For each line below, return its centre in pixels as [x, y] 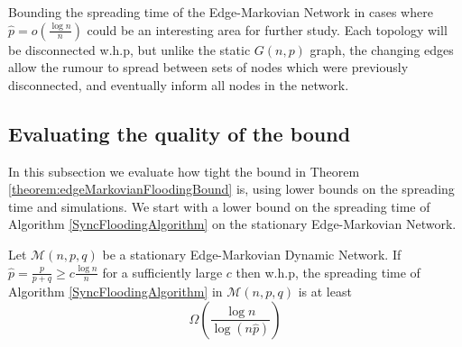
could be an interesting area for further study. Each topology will [267, 29]
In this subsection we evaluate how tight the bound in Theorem [184, 171]
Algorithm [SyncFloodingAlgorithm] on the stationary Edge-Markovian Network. [232, 224]
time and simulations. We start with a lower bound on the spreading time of [219, 206]
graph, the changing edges [382, 49]
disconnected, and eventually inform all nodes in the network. [179, 84]
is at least [325, 292]
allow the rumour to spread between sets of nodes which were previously [208, 67]
